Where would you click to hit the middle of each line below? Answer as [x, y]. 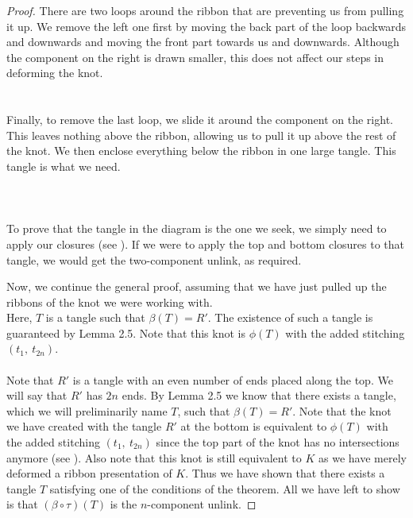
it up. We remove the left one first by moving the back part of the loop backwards [206, 26]
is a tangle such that [95, 317]
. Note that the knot [342, 410]
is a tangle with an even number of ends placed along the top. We [233, 379]
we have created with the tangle [84, 426]
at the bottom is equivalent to [254, 426]
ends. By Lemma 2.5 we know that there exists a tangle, [259, 395]
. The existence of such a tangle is [290, 317]
